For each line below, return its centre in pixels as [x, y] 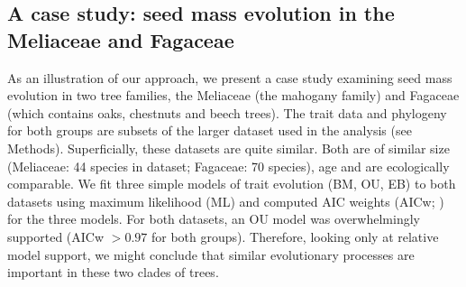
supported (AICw [56, 236]
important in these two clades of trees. [113, 272]
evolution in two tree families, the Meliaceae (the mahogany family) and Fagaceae [233, 95]
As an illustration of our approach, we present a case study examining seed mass [230, 77]
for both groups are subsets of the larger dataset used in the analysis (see [210, 130]
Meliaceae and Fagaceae [121, 39]
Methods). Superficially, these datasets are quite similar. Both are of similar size [228, 148]
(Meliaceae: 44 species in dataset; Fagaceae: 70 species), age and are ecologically [228, 166]
